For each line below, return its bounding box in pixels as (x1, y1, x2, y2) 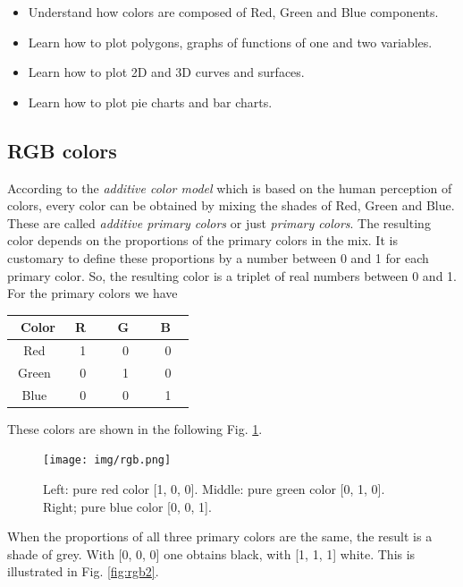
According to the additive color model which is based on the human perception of (7, 178, 452, 197)
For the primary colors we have (7, 284, 178, 302)
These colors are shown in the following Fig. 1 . (7, 419, 263, 438)
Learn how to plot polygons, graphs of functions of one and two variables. (28, 32, 433, 51)
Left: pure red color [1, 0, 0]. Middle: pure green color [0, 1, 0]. (43, 480, 385, 498)
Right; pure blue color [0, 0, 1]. (43, 497, 212, 515)
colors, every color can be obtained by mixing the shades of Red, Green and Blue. (7, 196, 455, 215)
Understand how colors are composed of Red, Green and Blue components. (28, 3, 439, 21)
